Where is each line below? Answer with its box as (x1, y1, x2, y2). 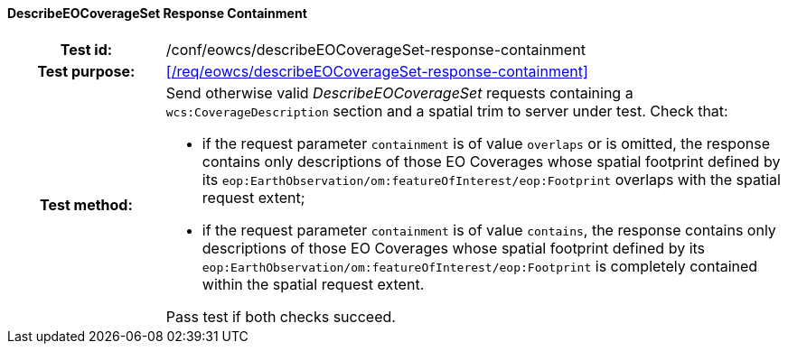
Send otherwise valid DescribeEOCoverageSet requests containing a (165, 83, 633, 102)
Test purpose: (37, 61, 136, 80)
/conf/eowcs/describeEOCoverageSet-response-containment (165, 40, 586, 59)
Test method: (39, 195, 133, 214)
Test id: (60, 40, 113, 59)
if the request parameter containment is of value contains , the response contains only (202, 220, 776, 239)
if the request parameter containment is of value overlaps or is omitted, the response (202, 134, 770, 152)
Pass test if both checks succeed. (165, 307, 396, 326)
